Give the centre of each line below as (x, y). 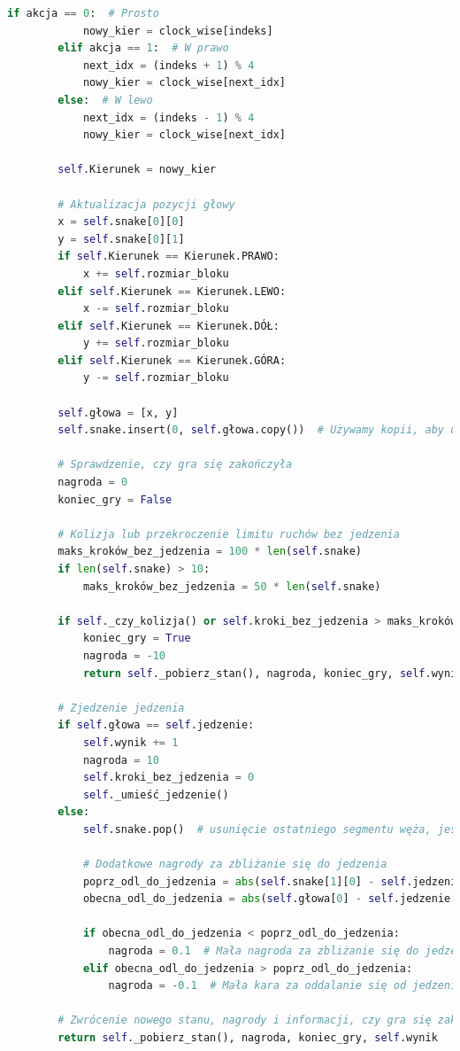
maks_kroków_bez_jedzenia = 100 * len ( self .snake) (210, 552)
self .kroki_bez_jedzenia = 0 (169, 778)
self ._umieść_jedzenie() (156, 794)
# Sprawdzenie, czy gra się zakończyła (175, 465)
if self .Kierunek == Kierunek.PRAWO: (169, 257)
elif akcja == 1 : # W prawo (143, 48)
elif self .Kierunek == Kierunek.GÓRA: (172, 360)
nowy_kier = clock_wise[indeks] (178, 31)
